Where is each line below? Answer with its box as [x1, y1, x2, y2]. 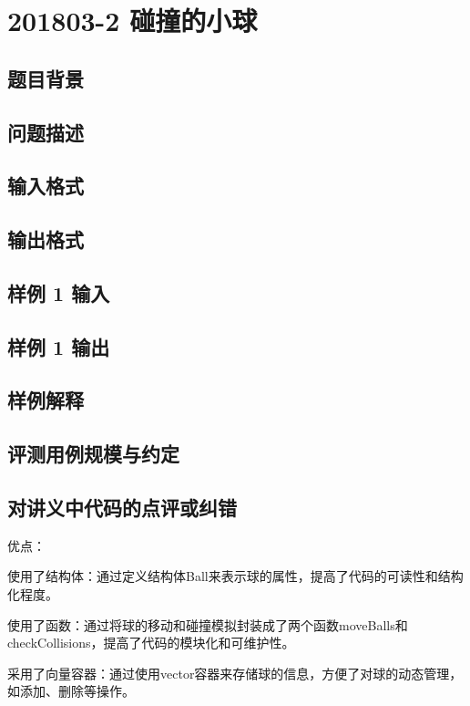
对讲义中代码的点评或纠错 [7, 493, 237, 522]
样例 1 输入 [7, 278, 110, 306]
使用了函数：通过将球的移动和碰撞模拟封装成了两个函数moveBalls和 [7, 615, 408, 634]
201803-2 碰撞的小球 [7, 2, 258, 39]
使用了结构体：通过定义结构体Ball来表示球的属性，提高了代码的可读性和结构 [7, 566, 464, 586]
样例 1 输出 [7, 332, 110, 360]
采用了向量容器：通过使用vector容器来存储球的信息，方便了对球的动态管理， [7, 663, 463, 682]
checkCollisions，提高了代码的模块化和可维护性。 [7, 633, 295, 652]
